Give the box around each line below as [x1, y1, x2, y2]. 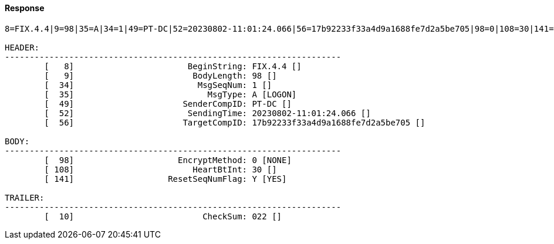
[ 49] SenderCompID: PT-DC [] [44, 99, 292, 109]
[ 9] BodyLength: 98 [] [44, 70, 277, 80]
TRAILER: [5, 192, 45, 202]
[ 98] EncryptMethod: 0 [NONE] [44, 155, 292, 165]
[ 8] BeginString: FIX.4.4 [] [44, 61, 302, 71]
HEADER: [5, 42, 40, 52]
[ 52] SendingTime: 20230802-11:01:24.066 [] [44, 108, 371, 118]
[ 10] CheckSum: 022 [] [44, 211, 282, 221]
